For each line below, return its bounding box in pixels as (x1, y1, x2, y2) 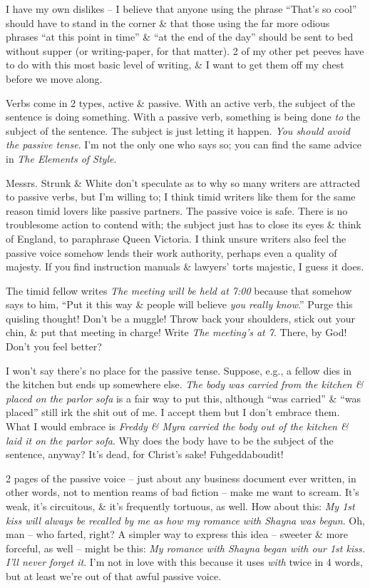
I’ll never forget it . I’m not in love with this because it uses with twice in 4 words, (6, 554, 363, 569)
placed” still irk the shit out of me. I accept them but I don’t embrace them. (6, 405, 340, 420)
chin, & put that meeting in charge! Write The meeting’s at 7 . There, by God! (6, 325, 347, 340)
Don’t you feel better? (6, 339, 102, 354)
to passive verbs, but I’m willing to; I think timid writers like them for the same (6, 189, 356, 204)
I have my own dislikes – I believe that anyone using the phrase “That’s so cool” (6, 1, 357, 16)
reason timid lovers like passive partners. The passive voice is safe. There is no (6, 203, 348, 218)
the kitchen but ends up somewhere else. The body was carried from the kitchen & (6, 377, 364, 392)
